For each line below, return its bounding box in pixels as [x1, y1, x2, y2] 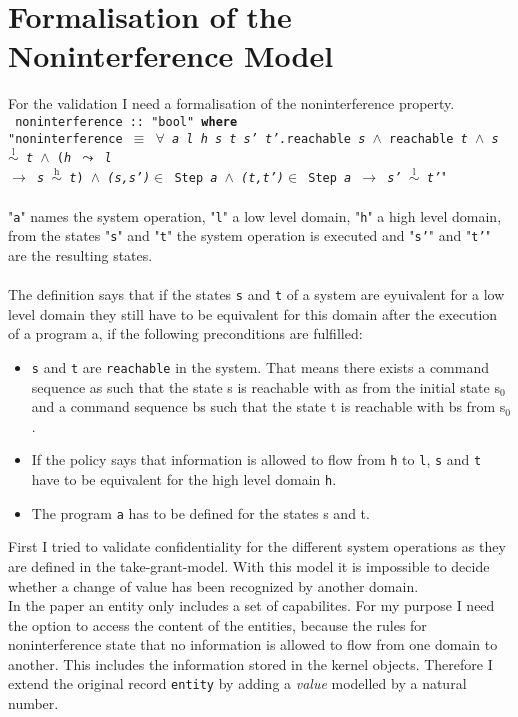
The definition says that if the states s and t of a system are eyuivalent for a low [8, 284, 505, 305]
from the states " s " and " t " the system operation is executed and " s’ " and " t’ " [8, 225, 491, 246]
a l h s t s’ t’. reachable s [172, 131, 366, 146]
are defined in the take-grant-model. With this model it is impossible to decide [8, 555, 490, 576]
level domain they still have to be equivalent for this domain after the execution [8, 303, 498, 324]
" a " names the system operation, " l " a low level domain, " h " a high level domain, [8, 205, 502, 226]
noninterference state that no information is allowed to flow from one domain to [8, 634, 498, 655]
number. [8, 693, 59, 714]
